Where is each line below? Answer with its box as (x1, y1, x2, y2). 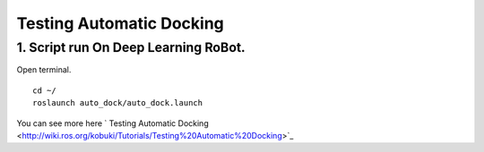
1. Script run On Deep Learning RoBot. (16, 39, 246, 55)
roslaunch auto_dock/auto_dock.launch (32, 98, 203, 108)
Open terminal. (16, 64, 72, 75)
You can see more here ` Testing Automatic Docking (16, 117, 210, 129)
